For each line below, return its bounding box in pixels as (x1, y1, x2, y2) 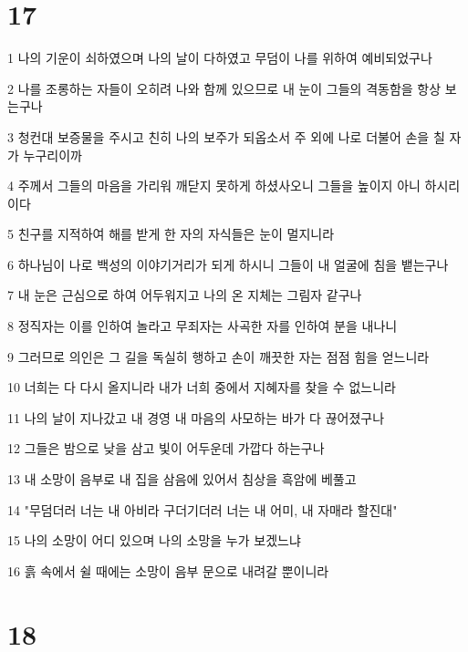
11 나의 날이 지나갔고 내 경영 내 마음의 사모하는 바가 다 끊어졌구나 (7, 408, 385, 427)
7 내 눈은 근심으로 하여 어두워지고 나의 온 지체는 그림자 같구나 (7, 285, 362, 305)
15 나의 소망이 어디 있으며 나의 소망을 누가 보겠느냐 (7, 531, 301, 550)
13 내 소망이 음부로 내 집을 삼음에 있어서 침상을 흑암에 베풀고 (7, 470, 357, 489)
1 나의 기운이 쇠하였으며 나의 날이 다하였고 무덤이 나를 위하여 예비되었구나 (7, 48, 432, 67)
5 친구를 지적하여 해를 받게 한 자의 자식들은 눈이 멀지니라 (7, 224, 335, 243)
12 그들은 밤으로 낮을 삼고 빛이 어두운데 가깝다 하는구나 (7, 439, 325, 458)
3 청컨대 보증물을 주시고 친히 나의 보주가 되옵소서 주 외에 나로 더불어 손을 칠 (7, 127, 445, 146)
